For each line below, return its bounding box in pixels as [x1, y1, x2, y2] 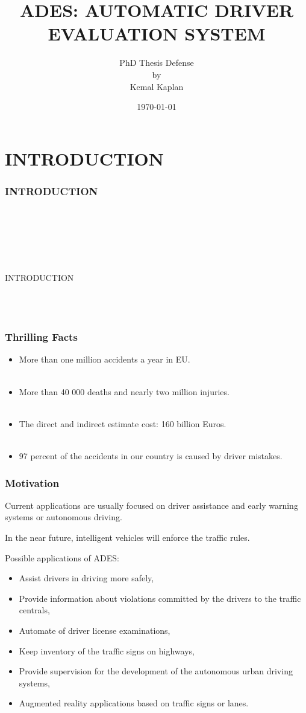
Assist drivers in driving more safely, [19, 572, 154, 584]
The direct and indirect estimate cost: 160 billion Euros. [19, 417, 226, 430]
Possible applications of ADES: [5, 551, 119, 564]
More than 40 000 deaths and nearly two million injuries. [19, 385, 230, 398]
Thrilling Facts [5, 329, 78, 344]
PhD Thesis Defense [119, 56, 194, 69]
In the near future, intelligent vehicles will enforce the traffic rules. [5, 531, 250, 544]
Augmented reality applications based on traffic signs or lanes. [19, 697, 249, 709]
